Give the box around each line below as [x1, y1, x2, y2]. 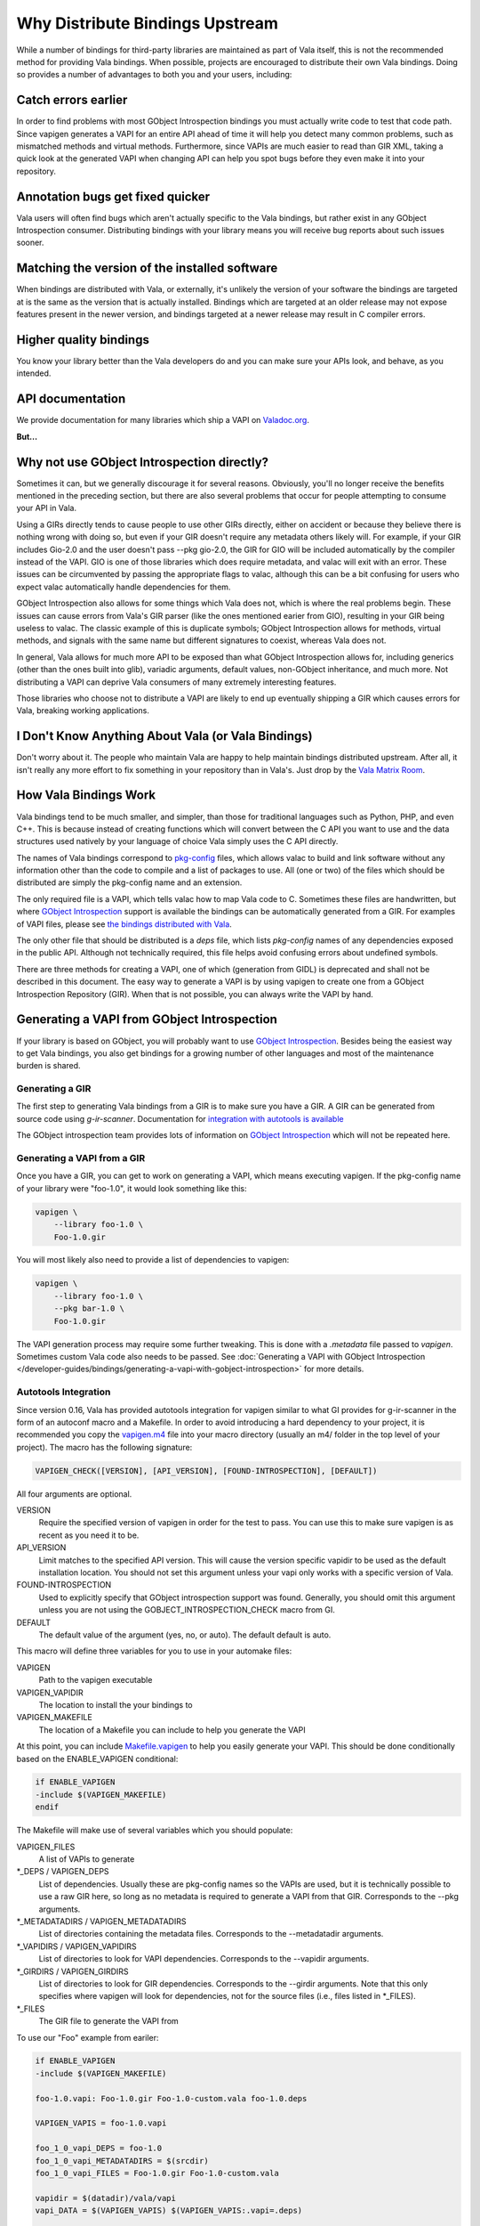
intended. [16, 368, 52, 378]
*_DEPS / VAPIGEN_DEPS [16, 1866, 110, 1877]
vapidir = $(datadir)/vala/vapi [35, 2193, 177, 2203]
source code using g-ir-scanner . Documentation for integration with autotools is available [16, 1113, 344, 1124]
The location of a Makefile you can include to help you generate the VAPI [38, 1724, 306, 1735]
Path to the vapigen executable [38, 1675, 153, 1686]
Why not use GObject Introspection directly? [16, 454, 269, 469]
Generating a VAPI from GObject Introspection [16, 1011, 277, 1028]
